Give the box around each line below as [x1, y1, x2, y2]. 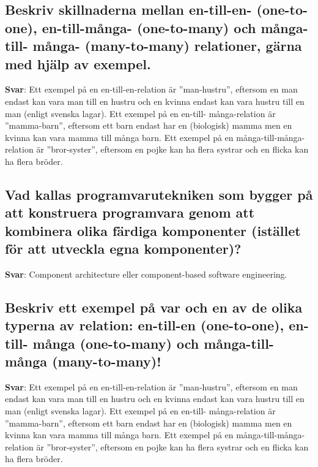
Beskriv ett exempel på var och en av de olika [5, 297, 303, 316]
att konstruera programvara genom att [5, 203, 255, 222]
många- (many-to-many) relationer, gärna [32, 36, 302, 55]
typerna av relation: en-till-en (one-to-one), [5, 316, 284, 335]
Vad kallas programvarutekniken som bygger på [5, 184, 313, 203]
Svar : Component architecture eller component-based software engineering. [5, 267, 287, 280]
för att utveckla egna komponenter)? [5, 239, 242, 258]
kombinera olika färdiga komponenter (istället [5, 221, 301, 240]
